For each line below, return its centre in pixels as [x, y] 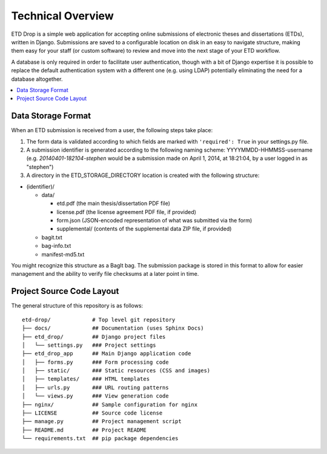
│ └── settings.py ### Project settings [89, 345]
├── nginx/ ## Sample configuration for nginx [110, 404]
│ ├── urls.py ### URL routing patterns [95, 387]
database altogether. [37, 79]
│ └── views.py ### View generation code [95, 396]
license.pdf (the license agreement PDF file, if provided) [127, 212]
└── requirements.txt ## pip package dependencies [100, 439]
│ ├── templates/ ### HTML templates [86, 379]
